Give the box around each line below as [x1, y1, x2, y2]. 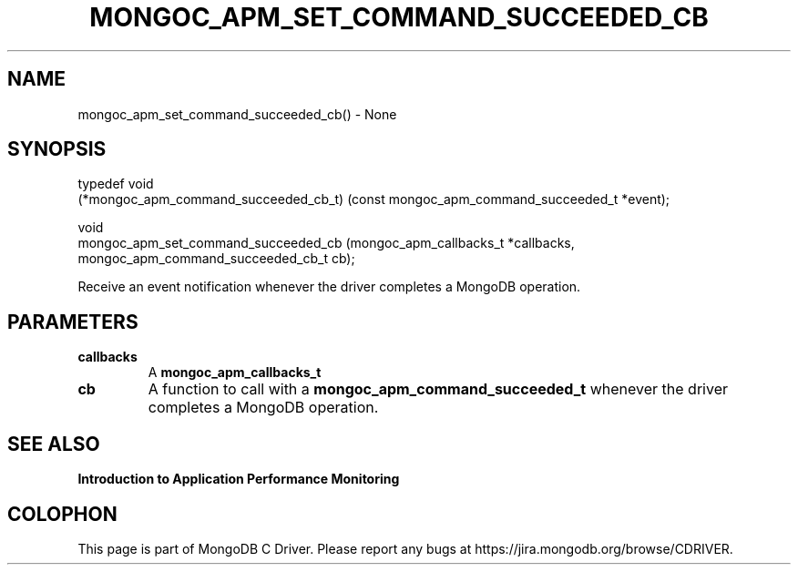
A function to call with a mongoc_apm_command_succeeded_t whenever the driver [148, 380, 728, 399]
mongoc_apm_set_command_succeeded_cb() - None [77, 106, 397, 122]
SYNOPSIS [7, 138, 107, 161]
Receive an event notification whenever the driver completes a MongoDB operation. [77, 279, 581, 295]
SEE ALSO [7, 432, 100, 455]
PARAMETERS [7, 310, 138, 333]
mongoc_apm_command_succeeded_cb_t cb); [77, 250, 355, 267]
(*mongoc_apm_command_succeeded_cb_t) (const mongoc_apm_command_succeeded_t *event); [77, 191, 670, 208]
